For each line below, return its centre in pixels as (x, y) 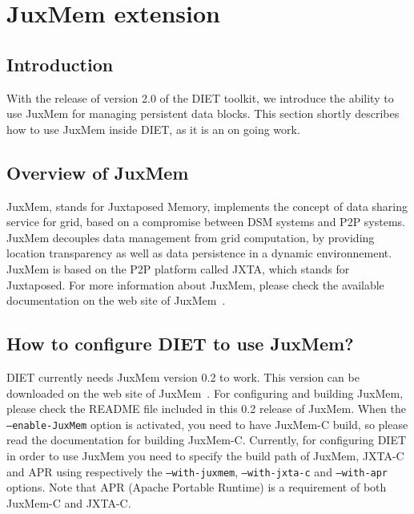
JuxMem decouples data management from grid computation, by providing (191, 237)
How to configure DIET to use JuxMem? (180, 344)
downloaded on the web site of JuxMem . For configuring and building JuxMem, (205, 393)
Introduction (60, 64)
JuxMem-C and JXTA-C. (69, 502)
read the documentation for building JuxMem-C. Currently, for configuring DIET (207, 440)
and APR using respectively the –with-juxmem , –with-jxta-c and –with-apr (197, 471)
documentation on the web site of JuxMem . (116, 300)
